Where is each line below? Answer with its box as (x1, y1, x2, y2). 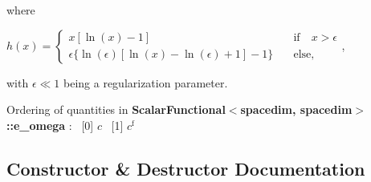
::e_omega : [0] (6, 116, 94, 133)
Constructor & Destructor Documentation (6, 156, 365, 180)
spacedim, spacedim (240, 101, 353, 118)
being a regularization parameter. (63, 74, 228, 91)
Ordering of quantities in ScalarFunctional (6, 101, 226, 118)
